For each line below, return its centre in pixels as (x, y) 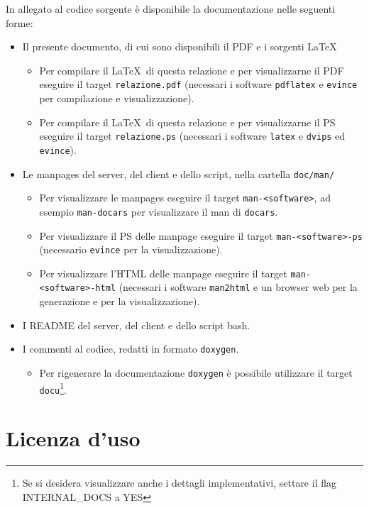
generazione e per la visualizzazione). (120, 301)
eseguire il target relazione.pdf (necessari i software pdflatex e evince (198, 84)
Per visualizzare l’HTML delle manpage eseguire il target (163, 273)
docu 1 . (53, 388)
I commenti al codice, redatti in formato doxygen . (131, 349)
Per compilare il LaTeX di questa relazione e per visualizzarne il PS (187, 122)
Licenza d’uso (73, 438)
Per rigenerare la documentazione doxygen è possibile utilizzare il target (196, 372)
